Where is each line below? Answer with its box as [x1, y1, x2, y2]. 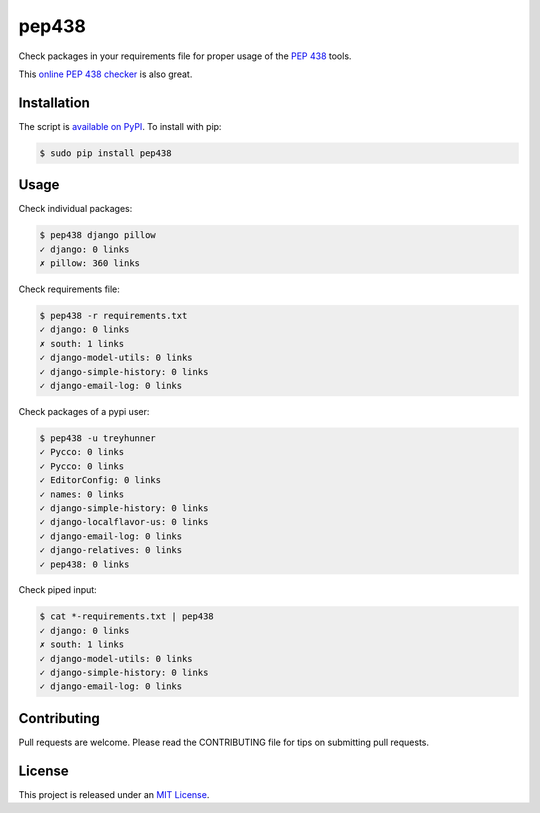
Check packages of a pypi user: [18, 406, 150, 417]
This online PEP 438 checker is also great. [18, 68, 193, 80]
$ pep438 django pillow [39, 230, 157, 241]
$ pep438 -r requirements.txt [39, 310, 188, 322]
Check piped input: [18, 584, 97, 596]
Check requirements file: [18, 283, 120, 295]
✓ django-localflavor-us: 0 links [39, 516, 209, 528]
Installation [18, 94, 90, 111]
